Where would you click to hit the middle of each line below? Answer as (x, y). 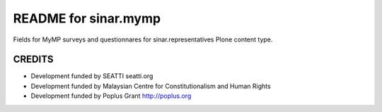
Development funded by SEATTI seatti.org (92, 76)
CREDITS (33, 60)
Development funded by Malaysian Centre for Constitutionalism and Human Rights (151, 86)
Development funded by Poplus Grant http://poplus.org (111, 96)
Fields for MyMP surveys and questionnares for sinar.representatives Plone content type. (143, 39)
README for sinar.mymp (87, 18)
